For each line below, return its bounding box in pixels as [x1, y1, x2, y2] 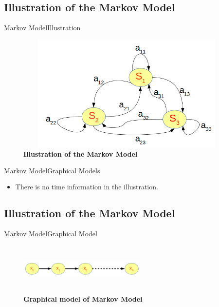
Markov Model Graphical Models [4, 165, 100, 175]
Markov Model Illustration [4, 22, 81, 33]
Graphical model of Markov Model [23, 294, 143, 304]
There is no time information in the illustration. [15, 182, 158, 192]
